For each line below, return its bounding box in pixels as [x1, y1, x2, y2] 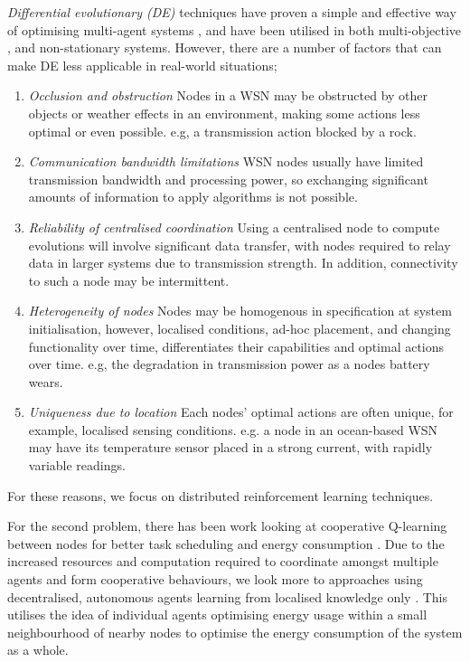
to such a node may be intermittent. [28, 270, 230, 289]
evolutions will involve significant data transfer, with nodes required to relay [28, 235, 451, 254]
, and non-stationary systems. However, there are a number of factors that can [7, 38, 442, 57]
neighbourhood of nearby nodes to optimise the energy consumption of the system [7, 622, 463, 641]
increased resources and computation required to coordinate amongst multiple [7, 552, 438, 571]
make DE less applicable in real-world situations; [7, 55, 277, 74]
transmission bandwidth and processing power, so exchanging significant [28, 169, 428, 188]
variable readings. [28, 456, 126, 475]
